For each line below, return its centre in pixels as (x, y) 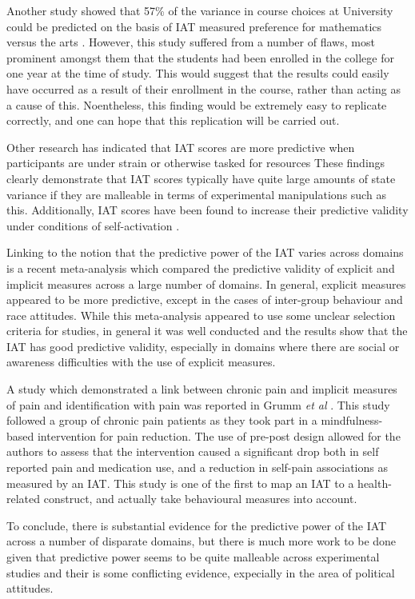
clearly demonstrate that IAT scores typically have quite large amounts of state (201, 178)
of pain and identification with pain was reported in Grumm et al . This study (198, 404)
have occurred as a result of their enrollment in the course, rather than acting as (204, 88)
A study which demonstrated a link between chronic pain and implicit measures (202, 389)
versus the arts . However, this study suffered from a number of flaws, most (191, 42)
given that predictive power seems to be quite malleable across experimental (193, 557)
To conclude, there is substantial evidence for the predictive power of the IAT (197, 525)
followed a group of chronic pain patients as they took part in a (162, 420)
